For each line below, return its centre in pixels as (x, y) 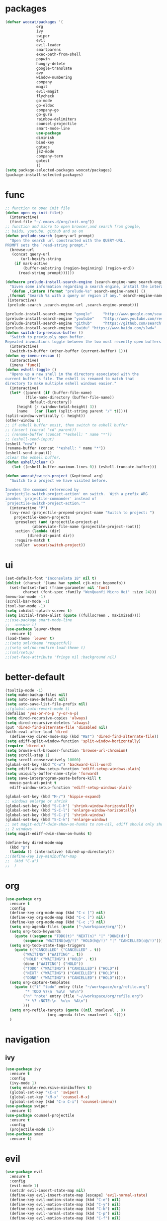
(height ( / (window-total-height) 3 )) (56, 407)
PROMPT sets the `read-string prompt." (46, 245)
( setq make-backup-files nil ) (37, 695)
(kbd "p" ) (20, 847)
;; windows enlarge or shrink (37, 801)
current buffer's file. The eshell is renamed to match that (70, 379)
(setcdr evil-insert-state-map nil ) (47, 1190)
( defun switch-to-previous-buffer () (44, 333)
